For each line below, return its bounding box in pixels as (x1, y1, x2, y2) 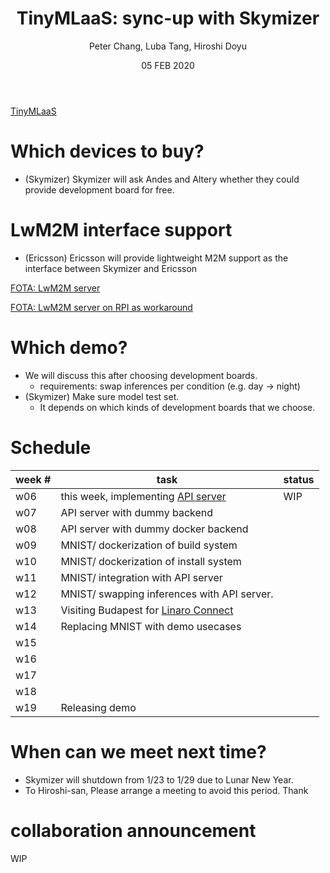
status (283, 472, 315, 486)
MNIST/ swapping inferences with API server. (60, 587, 274, 601)
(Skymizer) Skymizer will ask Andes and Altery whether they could (24, 173, 300, 185)
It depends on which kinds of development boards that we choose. (39, 401, 316, 413)
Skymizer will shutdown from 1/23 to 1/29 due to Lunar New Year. (24, 773, 294, 786)
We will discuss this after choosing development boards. (24, 369, 258, 381)
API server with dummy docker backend (60, 522, 249, 536)
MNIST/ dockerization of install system (60, 554, 242, 568)
